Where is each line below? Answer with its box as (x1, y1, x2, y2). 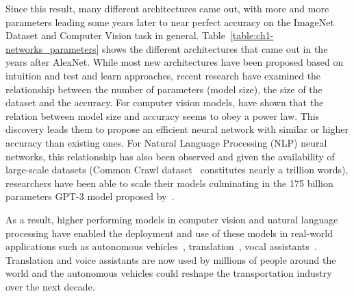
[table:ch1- (229, 28, 274, 42)
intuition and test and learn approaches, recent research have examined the (5, 68, 321, 82)
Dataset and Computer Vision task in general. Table (5, 28, 225, 42)
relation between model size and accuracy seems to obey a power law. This (5, 108, 320, 123)
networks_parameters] (5, 41, 99, 56)
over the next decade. (5, 279, 95, 293)
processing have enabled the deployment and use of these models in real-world (5, 225, 333, 240)
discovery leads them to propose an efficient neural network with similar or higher (5, 122, 349, 136)
